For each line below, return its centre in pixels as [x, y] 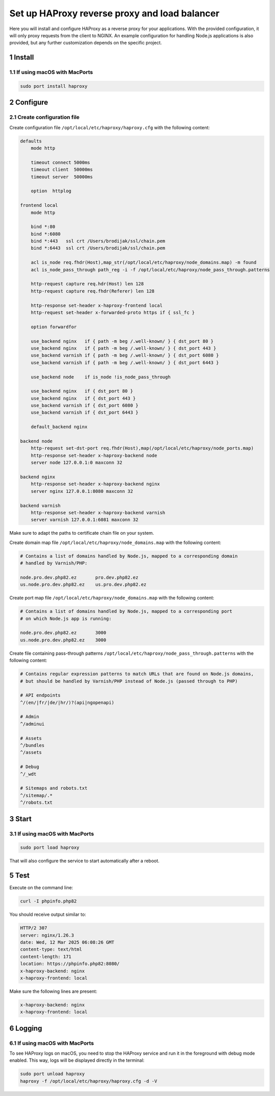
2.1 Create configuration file [45, 117]
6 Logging [26, 1028]
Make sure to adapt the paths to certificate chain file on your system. [82, 533]
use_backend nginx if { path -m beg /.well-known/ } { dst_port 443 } [123, 348]
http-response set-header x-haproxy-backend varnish [98, 513]
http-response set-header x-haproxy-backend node [94, 455]
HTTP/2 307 [34, 928]
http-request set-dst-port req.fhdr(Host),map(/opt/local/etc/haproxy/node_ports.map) [142, 448]
